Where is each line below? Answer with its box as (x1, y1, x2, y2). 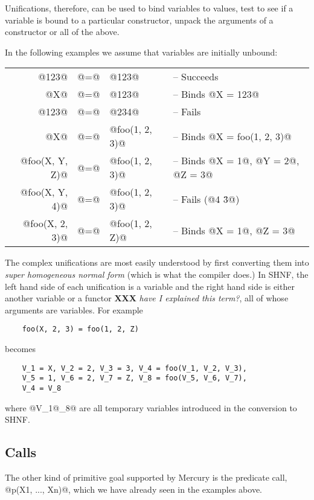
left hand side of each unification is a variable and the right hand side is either (5, 280, 295, 292)
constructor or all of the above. (5, 25, 120, 38)
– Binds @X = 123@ (173, 87, 260, 101)
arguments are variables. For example (5, 303, 143, 316)
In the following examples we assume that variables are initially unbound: (5, 45, 278, 58)
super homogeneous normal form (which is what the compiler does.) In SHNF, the (5, 268, 309, 280)
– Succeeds (173, 69, 219, 84)
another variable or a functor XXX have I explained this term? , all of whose (5, 292, 289, 304)
